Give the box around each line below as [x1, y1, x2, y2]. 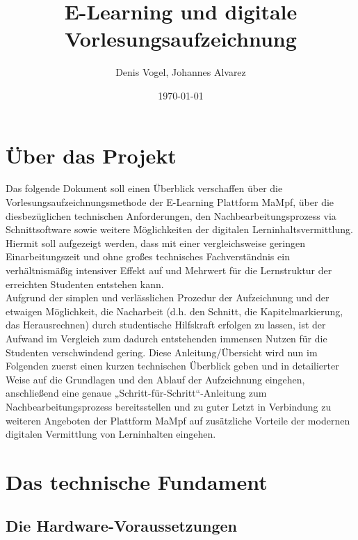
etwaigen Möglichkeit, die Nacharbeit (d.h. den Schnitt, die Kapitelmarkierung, [6, 303, 343, 318]
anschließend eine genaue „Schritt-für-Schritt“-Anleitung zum [6, 386, 267, 400]
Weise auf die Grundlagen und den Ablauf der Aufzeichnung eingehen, [6, 372, 305, 386]
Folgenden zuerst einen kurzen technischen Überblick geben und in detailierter [6, 358, 339, 373]
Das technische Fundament [6, 467, 268, 495]
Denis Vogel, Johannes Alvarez [115, 65, 246, 79]
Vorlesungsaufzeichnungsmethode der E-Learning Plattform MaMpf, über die [6, 195, 334, 209]
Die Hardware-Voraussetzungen [6, 515, 237, 537]
